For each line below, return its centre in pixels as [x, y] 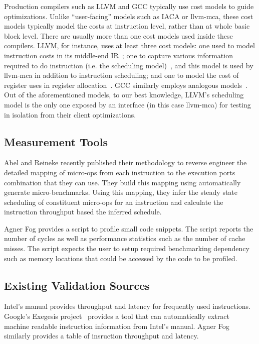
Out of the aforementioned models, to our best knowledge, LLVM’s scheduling [124, 95]
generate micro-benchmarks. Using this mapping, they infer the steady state [121, 192]
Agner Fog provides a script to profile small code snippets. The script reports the [129, 228]
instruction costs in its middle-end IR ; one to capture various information [118, 55]
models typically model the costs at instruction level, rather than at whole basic [127, 26]
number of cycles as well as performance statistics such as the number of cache [125, 238]
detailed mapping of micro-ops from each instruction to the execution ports [120, 172]
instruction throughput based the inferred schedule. [83, 212]
